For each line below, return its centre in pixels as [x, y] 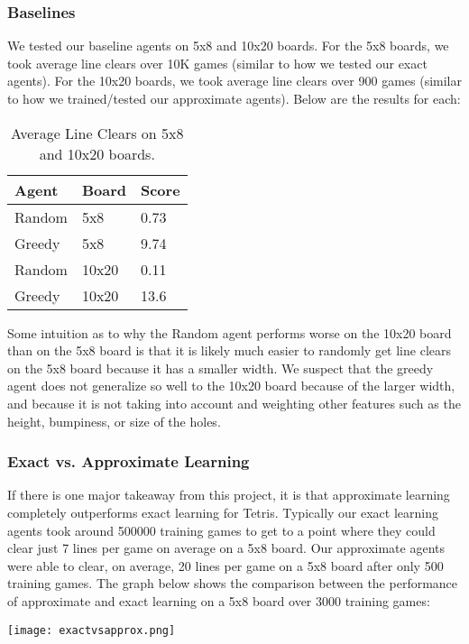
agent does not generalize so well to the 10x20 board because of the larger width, [231, 386]
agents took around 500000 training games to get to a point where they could [221, 530]
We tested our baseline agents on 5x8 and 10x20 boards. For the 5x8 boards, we [228, 46]
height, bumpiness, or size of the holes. [114, 421]
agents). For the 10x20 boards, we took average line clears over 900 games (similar [234, 81]
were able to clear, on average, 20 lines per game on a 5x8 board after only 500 [225, 565]
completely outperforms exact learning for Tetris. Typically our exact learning [223, 512]
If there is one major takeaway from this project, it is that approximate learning [229, 495]
